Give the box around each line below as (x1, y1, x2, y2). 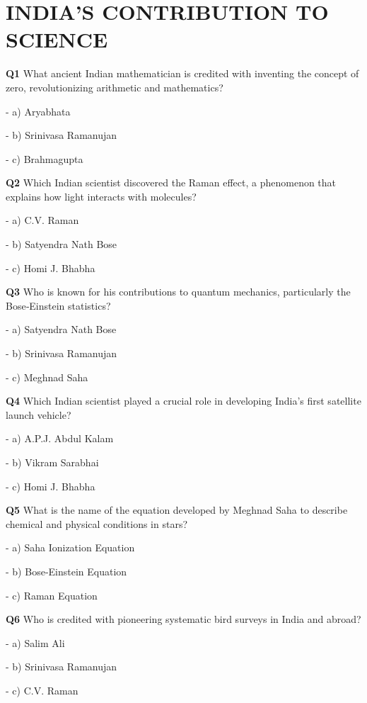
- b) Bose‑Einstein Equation (6, 563, 127, 578)
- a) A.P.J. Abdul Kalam (6, 431, 114, 446)
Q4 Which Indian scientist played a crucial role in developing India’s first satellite (6, 393, 361, 408)
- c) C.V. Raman (6, 682, 78, 697)
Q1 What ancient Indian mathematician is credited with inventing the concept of (6, 66, 359, 81)
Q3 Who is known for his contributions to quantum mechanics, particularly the (6, 284, 351, 299)
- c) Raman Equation (6, 587, 98, 602)
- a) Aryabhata (6, 103, 71, 118)
